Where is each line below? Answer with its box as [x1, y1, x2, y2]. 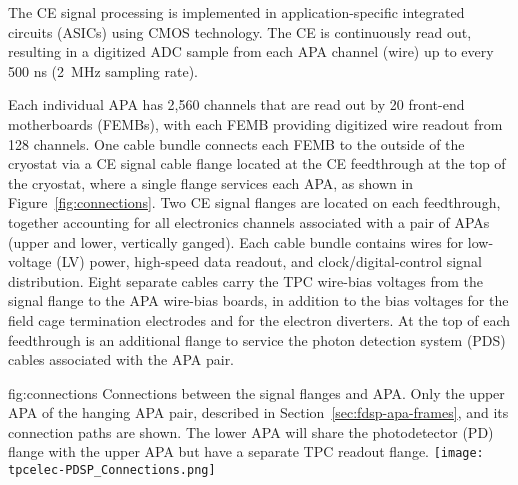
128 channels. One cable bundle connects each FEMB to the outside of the [8, 133, 465, 154]
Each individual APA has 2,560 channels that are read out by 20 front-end [8, 94, 465, 115]
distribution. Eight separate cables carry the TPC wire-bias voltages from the [8, 270, 484, 291]
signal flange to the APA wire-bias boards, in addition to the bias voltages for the [8, 290, 509, 311]
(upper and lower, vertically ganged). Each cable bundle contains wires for [8, 231, 464, 252]
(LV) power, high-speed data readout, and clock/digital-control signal [56, 251, 482, 272]
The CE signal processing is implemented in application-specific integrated [8, 2, 465, 22]
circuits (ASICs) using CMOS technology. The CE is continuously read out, [8, 21, 472, 42]
